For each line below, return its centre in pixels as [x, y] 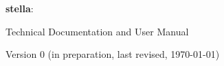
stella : [20, 8]
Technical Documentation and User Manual [97, 31]
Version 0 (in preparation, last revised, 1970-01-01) [113, 54]
